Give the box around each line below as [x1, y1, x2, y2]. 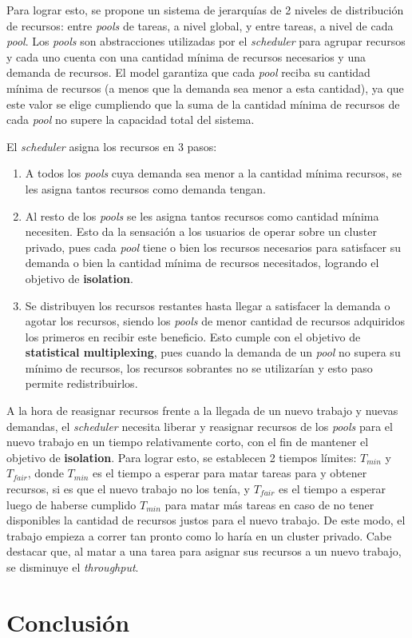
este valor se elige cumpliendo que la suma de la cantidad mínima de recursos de [6, 95, 400, 112]
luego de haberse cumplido [6, 496, 137, 512]
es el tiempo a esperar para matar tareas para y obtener [93, 465, 367, 481]
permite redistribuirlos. [25, 375, 138, 392]
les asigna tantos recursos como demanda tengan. [25, 180, 266, 197]
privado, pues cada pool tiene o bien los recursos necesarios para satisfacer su [25, 238, 401, 255]
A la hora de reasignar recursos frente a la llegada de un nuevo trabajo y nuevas [6, 402, 398, 419]
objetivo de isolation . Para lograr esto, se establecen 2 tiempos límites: [6, 449, 357, 465]
